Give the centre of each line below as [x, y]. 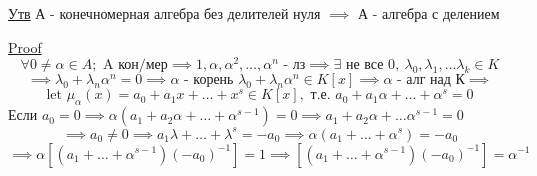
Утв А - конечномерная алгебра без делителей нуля [164, 13]
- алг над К [431, 80]
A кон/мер [135, 65]
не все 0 [370, 65]
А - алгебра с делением [428, 13]
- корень [209, 80]
